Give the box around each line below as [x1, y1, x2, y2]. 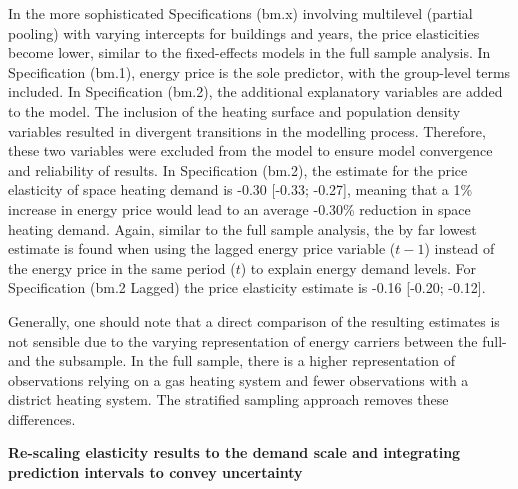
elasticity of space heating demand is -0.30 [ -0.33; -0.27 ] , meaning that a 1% [8, 179, 473, 200]
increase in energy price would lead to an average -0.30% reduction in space [8, 198, 471, 219]
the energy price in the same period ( [8, 257, 236, 278]
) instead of [424, 238, 495, 259]
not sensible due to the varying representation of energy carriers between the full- [8, 330, 507, 351]
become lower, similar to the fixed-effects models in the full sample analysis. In [8, 42, 491, 63]
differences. [8, 408, 76, 429]
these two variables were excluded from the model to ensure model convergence [8, 140, 493, 161]
